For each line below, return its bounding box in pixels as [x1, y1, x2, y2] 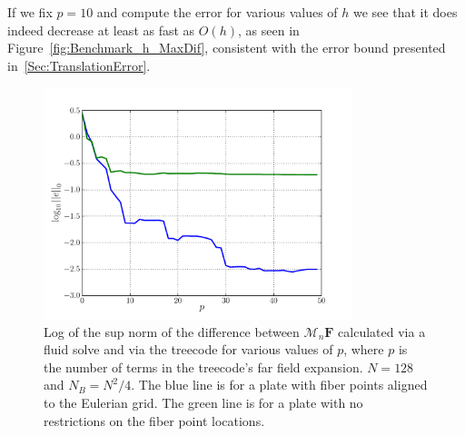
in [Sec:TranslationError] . [7, 55, 151, 74]
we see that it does [353, 3, 458, 21]
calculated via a [338, 322, 426, 341]
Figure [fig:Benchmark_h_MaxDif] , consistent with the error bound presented [7, 38, 446, 57]
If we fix [7, 3, 53, 21]
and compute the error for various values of [96, 3, 338, 21]
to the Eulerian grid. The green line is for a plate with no [44, 393, 363, 412]
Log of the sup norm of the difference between [44, 322, 300, 341]
